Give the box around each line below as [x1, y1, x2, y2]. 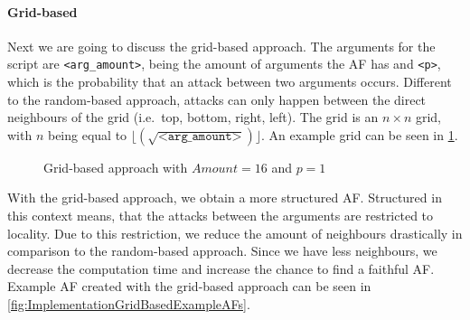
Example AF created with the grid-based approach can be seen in [7, 277, 371, 296]
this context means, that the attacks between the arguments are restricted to [7, 206, 434, 225]
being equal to [47, 125, 127, 144]
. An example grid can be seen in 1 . [261, 125, 458, 144]
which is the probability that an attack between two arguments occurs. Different [7, 72, 452, 91]
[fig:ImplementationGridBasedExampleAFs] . [7, 294, 250, 313]
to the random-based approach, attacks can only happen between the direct [7, 89, 427, 108]
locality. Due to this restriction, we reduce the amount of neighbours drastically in [7, 223, 463, 242]
